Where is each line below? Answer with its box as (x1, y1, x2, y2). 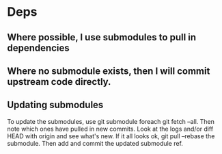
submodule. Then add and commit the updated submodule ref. (7, 139, 183, 147)
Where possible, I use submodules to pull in (7, 31, 197, 43)
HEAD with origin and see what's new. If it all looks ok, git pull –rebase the (7, 131, 215, 140)
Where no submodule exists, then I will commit (7, 65, 210, 77)
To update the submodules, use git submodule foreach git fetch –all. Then (7, 117, 215, 125)
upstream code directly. (7, 76, 111, 88)
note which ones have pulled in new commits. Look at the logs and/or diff (7, 125, 214, 133)
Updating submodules (7, 99, 104, 111)
